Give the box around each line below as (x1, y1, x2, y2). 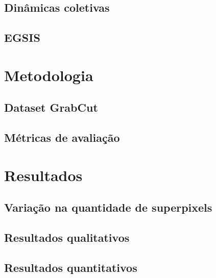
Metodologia (4, 64, 93, 85)
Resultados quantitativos (4, 259, 137, 275)
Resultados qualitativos (4, 230, 130, 245)
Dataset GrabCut (4, 99, 98, 115)
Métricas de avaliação (4, 130, 120, 145)
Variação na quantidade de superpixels (4, 199, 212, 215)
